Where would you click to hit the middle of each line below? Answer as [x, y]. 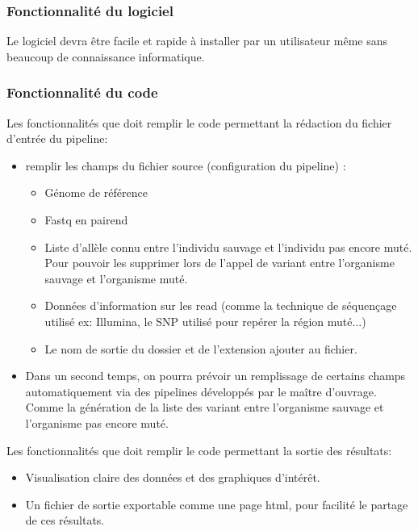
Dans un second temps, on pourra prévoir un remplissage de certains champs [215, 376]
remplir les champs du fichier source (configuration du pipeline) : [186, 165]
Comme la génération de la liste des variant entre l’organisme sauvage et [205, 407]
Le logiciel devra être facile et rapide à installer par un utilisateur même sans [197, 41]
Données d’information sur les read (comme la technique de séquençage [221, 305]
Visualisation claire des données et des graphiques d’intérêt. [173, 477]
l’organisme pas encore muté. [97, 422]
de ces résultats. [65, 520]
